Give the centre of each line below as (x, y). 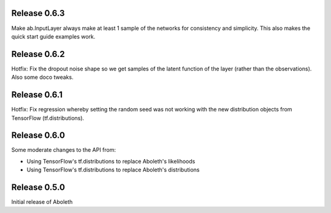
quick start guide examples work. (53, 36)
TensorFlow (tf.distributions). (48, 118)
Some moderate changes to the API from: (64, 150)
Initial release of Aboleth (42, 202)
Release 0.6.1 (37, 95)
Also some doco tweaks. (42, 77)
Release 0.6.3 (38, 13)
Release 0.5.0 (38, 187)
